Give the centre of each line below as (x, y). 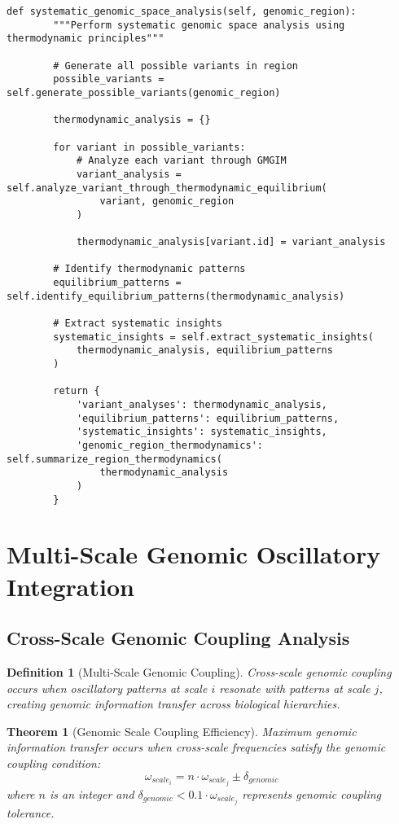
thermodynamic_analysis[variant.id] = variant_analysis (231, 242)
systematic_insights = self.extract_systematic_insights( (214, 337)
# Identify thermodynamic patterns (149, 269)
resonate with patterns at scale (295, 688)
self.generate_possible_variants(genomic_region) (144, 92)
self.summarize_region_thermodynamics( (114, 459)
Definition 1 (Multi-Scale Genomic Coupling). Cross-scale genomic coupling (199, 672)
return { (77, 391)
